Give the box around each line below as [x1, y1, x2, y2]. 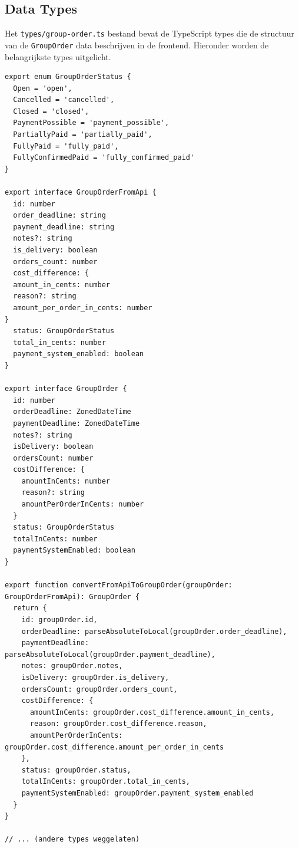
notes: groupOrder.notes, [21, 662, 123, 670]
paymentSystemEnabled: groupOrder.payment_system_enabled [21, 788, 254, 797]
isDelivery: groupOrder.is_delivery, [21, 673, 170, 682]
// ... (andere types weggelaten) [5, 835, 140, 844]
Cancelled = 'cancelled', [13, 96, 115, 104]
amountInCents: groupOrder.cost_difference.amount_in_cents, [29, 708, 275, 716]
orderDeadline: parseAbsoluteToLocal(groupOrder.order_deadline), [21, 627, 287, 636]
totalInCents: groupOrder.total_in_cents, [21, 777, 190, 786]
